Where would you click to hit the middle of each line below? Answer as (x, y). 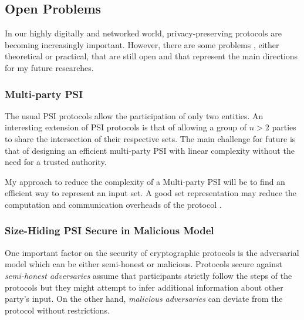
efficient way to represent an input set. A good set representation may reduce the (151, 193)
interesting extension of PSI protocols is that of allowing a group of (126, 127)
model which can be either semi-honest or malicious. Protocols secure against (143, 264)
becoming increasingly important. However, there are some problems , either (142, 44)
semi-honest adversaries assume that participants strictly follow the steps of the (148, 275)
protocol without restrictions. (57, 310)
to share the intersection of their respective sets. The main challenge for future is (150, 138)
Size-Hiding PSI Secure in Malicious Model (109, 230)
